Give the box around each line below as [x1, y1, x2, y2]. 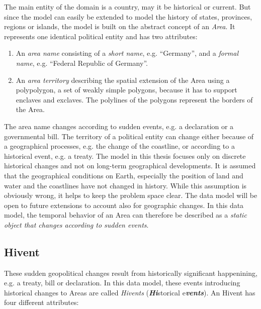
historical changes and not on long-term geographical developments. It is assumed [4, 160, 256, 171]
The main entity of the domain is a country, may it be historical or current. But [4, 2, 251, 12]
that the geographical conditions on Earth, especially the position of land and [4, 170, 243, 180]
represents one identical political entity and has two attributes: [4, 31, 198, 41]
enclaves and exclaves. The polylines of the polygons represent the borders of [16, 94, 253, 105]
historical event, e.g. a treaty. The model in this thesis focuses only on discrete [4, 150, 246, 161]
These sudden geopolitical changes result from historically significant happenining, [4, 267, 257, 278]
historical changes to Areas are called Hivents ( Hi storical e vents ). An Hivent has [4, 287, 255, 297]
